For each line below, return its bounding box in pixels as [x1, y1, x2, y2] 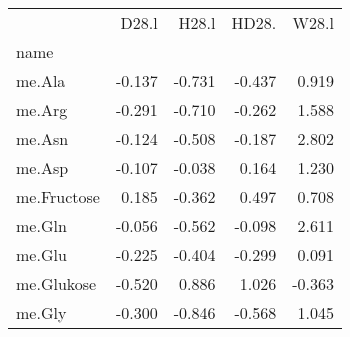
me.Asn [16, 127, 69, 150]
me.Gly [16, 301, 67, 324]
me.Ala [16, 69, 66, 92]
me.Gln [16, 214, 67, 237]
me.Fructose [16, 185, 100, 208]
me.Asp [16, 156, 69, 179]
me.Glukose [16, 272, 97, 295]
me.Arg [16, 98, 68, 121]
